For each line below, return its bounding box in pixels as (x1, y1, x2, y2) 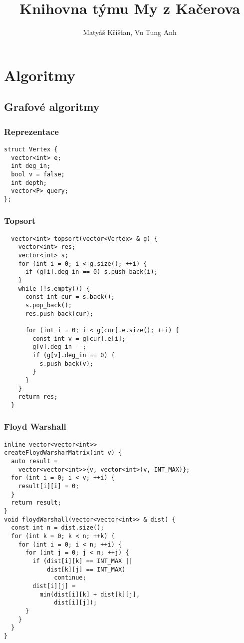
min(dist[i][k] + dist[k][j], (39, 591, 140, 598)
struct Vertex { (4, 145, 58, 153)
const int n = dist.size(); (11, 524, 104, 532)
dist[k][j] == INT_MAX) (46, 566, 126, 573)
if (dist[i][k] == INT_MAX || (32, 557, 133, 565)
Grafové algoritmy (4, 99, 100, 114)
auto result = (11, 458, 58, 465)
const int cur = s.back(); (25, 293, 115, 301)
